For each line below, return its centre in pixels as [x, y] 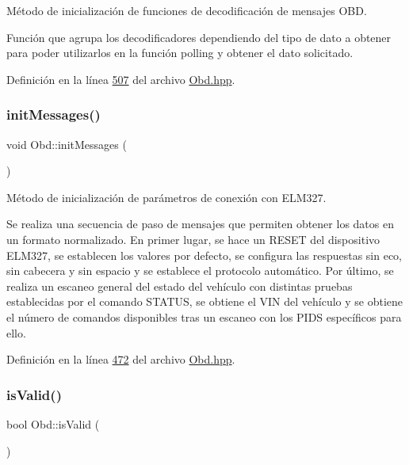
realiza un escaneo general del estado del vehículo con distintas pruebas [180, 286]
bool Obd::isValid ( [53, 423]
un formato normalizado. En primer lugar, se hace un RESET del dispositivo [193, 239]
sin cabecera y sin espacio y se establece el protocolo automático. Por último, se [200, 271]
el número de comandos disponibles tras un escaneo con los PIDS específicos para [204, 316]
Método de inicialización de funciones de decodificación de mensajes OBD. [187, 10]
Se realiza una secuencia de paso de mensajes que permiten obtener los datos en [200, 224]
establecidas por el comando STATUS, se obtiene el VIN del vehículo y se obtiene [205, 301]
